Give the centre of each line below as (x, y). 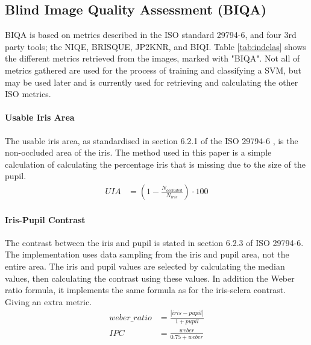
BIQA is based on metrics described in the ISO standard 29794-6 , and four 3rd (151, 35)
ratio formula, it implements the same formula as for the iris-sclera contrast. (146, 290)
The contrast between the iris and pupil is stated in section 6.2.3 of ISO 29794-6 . (154, 242)
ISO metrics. (28, 94)
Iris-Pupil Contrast (45, 219)
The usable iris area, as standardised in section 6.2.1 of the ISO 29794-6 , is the (152, 140)
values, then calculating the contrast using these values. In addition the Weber (150, 278)
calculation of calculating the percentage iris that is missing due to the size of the (155, 164)
